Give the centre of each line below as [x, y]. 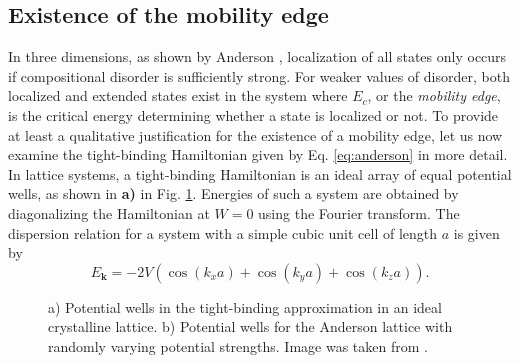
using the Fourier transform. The [359, 212]
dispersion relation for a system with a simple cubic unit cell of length [223, 232]
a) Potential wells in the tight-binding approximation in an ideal [245, 306]
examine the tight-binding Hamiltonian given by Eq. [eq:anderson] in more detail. [258, 154]
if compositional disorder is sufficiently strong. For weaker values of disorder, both [259, 75]
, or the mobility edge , [434, 95]
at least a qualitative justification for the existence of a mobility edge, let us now [255, 134]
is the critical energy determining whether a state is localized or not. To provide [253, 114]
